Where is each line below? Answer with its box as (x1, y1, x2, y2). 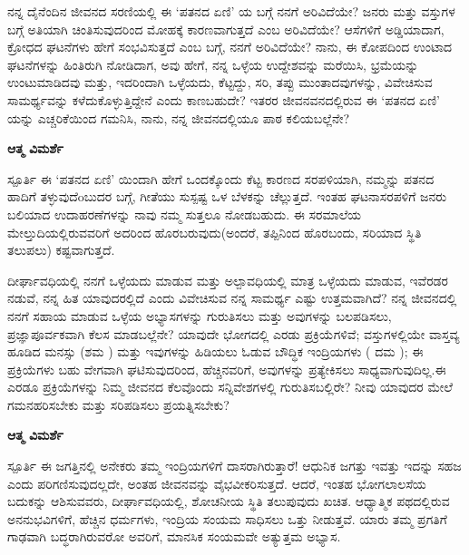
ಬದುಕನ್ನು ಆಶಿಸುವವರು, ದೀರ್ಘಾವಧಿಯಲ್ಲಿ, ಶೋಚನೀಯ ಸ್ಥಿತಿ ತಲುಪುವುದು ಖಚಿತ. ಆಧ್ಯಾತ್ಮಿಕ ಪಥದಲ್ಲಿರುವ (7, 492, 450, 511)
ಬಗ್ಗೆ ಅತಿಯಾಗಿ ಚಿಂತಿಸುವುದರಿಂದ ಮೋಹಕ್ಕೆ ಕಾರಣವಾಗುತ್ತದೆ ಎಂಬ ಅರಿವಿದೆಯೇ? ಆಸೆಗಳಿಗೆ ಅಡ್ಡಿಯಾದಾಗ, (7, 19, 445, 38)
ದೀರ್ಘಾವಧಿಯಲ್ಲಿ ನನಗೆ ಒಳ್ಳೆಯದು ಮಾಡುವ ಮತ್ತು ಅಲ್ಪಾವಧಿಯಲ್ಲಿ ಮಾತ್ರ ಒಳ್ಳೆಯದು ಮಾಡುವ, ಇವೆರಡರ (7, 270, 448, 289)
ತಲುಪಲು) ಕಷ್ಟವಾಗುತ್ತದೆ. (7, 240, 115, 259)
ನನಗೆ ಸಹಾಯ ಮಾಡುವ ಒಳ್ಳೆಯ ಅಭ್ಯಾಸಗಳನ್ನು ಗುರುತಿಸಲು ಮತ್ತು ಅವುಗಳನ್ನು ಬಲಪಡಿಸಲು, (7, 306, 392, 325)
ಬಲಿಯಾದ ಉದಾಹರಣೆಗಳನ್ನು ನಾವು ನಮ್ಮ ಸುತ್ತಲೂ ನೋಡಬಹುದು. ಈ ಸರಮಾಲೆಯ (7, 204, 361, 223)
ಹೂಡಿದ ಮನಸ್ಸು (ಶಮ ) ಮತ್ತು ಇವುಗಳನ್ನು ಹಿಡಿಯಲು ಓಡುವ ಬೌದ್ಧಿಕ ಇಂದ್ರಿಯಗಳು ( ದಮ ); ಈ (7, 342, 424, 361)
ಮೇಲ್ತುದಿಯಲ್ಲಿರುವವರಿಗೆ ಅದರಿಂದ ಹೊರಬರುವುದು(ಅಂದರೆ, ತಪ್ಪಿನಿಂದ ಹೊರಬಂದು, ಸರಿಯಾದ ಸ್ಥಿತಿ (7, 222, 422, 241)
